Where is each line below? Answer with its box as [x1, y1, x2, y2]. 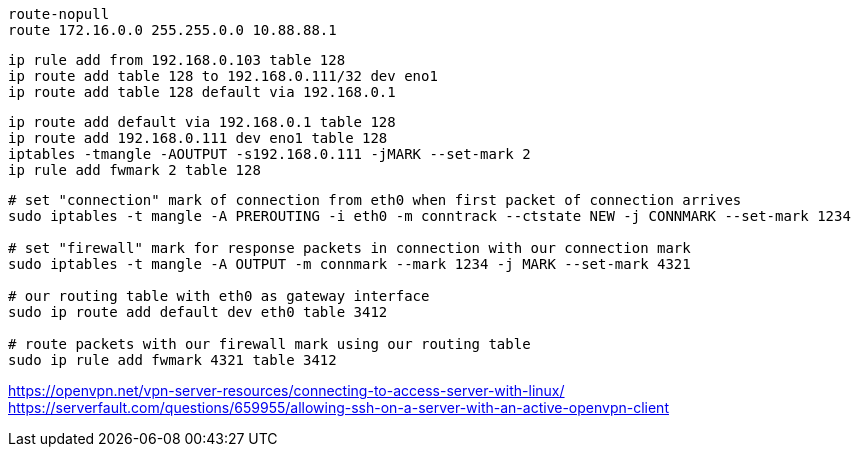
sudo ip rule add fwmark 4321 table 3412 [8, 352, 337, 368]
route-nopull [8, 6, 110, 22]
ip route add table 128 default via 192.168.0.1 [8, 84, 396, 100]
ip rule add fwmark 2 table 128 [8, 162, 261, 178]
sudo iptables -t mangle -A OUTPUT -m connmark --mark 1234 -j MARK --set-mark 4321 [8, 256, 691, 272]
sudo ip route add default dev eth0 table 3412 [8, 304, 388, 320]
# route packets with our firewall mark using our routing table [8, 336, 531, 352]
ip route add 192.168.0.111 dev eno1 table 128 [8, 130, 388, 146]
